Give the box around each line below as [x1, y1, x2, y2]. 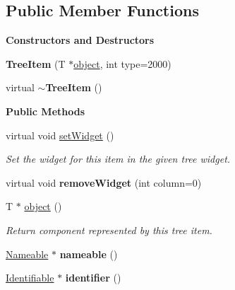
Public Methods [6, 103, 85, 118]
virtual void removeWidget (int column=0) [6, 175, 202, 190]
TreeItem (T [6, 56, 66, 71]
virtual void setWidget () [6, 127, 114, 142]
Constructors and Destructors [6, 33, 155, 47]
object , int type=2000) [73, 56, 171, 71]
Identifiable [6, 270, 54, 285]
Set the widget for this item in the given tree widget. [6, 151, 231, 166]
